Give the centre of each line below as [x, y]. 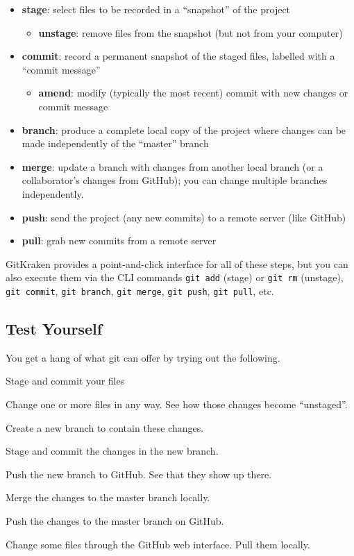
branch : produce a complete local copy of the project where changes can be [184, 129]
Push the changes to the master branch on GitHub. [115, 520]
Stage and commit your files [65, 381]
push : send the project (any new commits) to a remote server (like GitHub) [184, 217]
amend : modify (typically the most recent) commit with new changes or [193, 93]
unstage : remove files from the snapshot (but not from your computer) [191, 32]
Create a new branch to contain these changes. [105, 427]
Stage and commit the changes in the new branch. [112, 451]
